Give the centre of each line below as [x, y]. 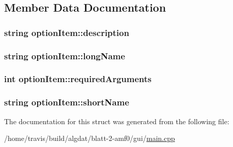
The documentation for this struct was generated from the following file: [117, 121]
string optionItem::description [67, 32]
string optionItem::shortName [67, 102]
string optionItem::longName [65, 56]
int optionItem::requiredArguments [78, 79]
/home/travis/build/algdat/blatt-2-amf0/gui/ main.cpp [90, 138]
